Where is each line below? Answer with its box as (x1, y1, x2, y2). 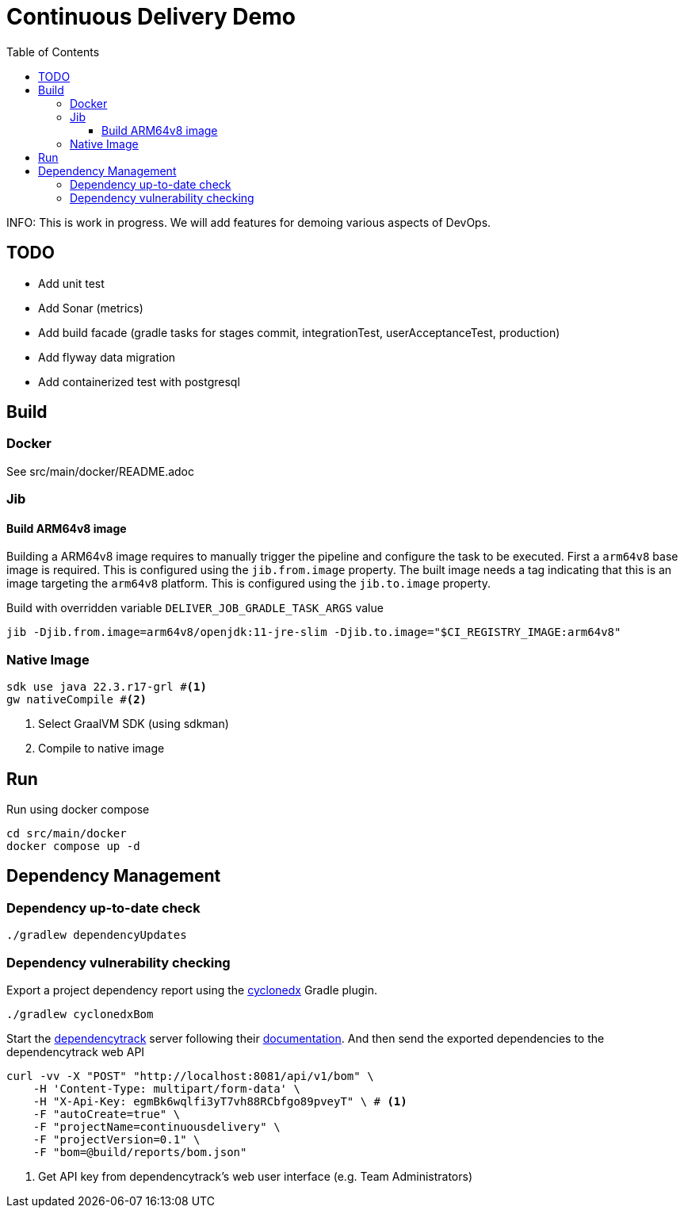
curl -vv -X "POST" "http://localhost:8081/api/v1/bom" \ (6, 1069, 374, 1082)
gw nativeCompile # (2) (6, 693, 147, 707)
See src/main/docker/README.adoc (6, 464, 194, 478)
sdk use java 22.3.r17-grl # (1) (6, 680, 207, 694)
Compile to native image (38, 741, 165, 756)
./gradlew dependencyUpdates (6, 929, 187, 942)
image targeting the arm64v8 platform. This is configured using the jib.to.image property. (6, 576, 491, 591)
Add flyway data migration (38, 350, 176, 364)
